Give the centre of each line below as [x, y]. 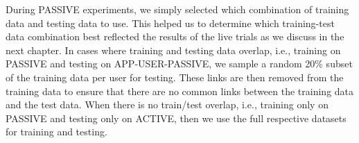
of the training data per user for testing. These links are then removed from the [175, 77]
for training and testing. [56, 132]
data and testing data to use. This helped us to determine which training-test [170, 23]
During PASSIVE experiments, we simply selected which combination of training [177, 9]
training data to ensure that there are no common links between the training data [180, 91]
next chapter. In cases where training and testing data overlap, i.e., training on [173, 50]
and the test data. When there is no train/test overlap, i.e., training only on [167, 104]
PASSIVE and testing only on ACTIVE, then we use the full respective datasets [176, 118]
